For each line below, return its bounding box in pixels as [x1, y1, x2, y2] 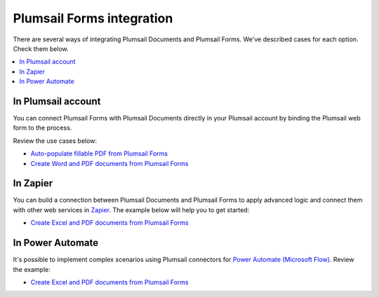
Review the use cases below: [13, 137, 98, 145]
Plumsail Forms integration [13, 11, 173, 26]
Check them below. [13, 44, 69, 53]
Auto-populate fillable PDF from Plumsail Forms [30, 149, 168, 158]
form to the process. [13, 123, 72, 132]
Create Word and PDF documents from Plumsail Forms [30, 159, 189, 167]
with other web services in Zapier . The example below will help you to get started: [13, 205, 250, 214]
